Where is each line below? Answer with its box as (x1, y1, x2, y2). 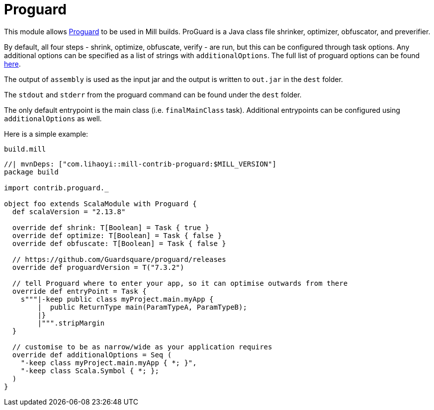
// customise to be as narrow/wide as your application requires (12, 342, 272, 351)
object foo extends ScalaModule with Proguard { (4, 199, 197, 208)
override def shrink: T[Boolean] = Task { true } (12, 223, 210, 232)
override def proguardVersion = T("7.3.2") (12, 263, 184, 271)
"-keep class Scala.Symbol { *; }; (20, 366, 159, 375)
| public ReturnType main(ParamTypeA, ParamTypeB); (37, 303, 247, 311)
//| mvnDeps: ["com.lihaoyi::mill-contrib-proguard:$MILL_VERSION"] (4, 160, 276, 168)
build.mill (4, 145, 46, 153)
